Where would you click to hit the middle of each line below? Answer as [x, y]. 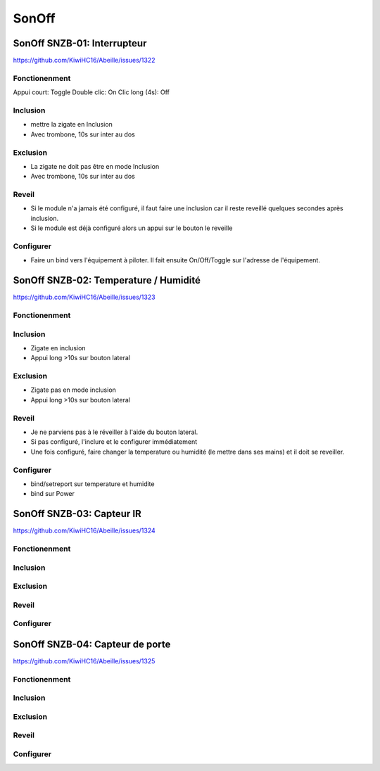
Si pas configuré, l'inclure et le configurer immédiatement [114, 442]
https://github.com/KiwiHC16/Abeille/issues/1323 [84, 297]
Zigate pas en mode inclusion [73, 390]
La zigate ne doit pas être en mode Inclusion [95, 166]
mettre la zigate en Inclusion [71, 125]
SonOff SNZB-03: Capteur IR [77, 514]
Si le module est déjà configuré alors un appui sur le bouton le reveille [132, 228]
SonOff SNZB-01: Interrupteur [80, 43]
